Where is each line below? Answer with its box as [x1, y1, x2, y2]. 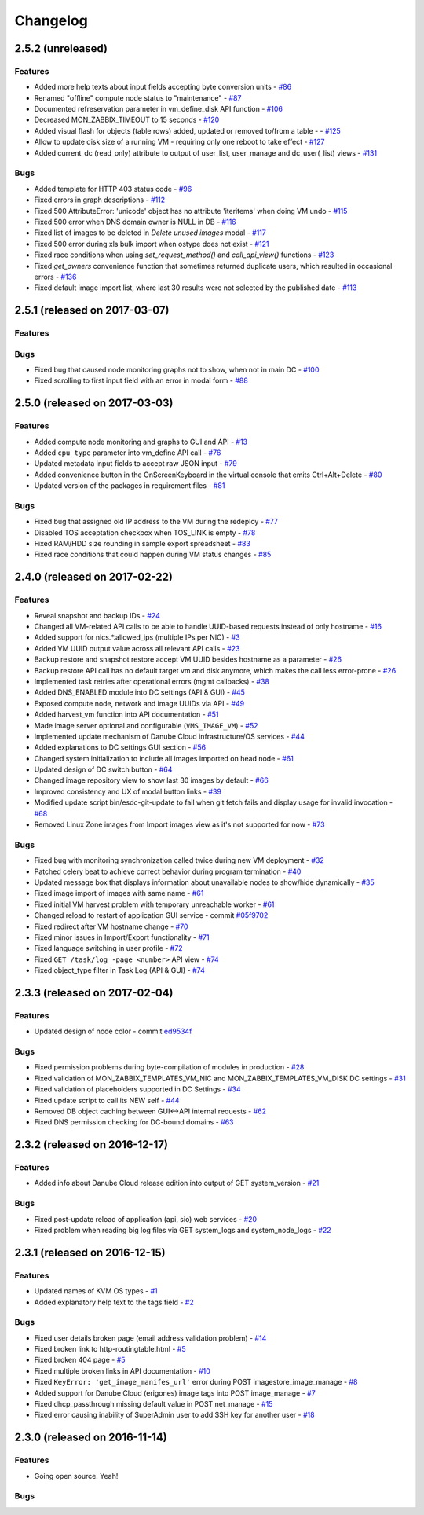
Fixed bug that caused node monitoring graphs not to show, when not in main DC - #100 [34, 365, 320, 375]
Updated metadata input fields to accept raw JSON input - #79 [34, 459, 237, 468]
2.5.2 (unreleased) [14, 42, 108, 55]
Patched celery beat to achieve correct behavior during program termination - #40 [34, 867, 302, 876]
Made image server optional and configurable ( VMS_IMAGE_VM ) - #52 [34, 721, 258, 730]
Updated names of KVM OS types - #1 [34, 1286, 158, 1296]
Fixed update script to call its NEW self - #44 [34, 1095, 180, 1105]
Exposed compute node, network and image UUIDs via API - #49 [34, 699, 245, 708]
